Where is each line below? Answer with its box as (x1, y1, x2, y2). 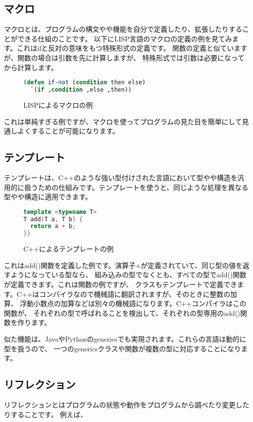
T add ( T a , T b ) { (23, 215, 83, 223)
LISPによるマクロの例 (23, 99, 93, 110)
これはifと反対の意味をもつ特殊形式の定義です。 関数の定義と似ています (17, 43, 248, 53)
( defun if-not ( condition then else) (23, 79, 146, 86)
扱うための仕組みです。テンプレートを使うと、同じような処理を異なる (24, 182, 249, 192)
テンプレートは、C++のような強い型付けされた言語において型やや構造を (4, 172, 238, 182)
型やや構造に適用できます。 (4, 192, 92, 202)
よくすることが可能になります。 (17, 126, 119, 136)
